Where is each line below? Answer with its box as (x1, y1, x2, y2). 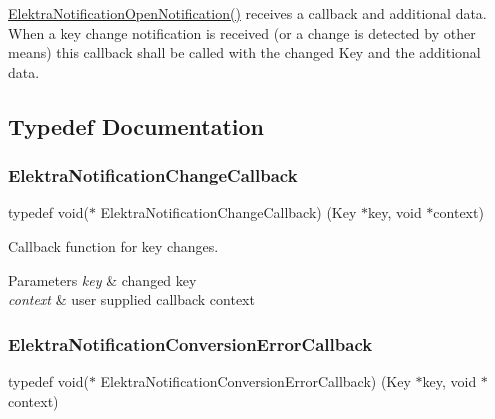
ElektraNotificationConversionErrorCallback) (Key (100, 370, 411, 391)
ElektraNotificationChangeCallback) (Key (100, 202, 357, 223)
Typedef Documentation (8, 110, 264, 141)
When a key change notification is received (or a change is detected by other (8, 22, 476, 43)
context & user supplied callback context (8, 289, 255, 310)
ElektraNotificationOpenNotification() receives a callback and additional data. (8, 3, 487, 23)
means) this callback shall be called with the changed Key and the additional (8, 42, 481, 63)
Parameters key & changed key (8, 269, 197, 290)
